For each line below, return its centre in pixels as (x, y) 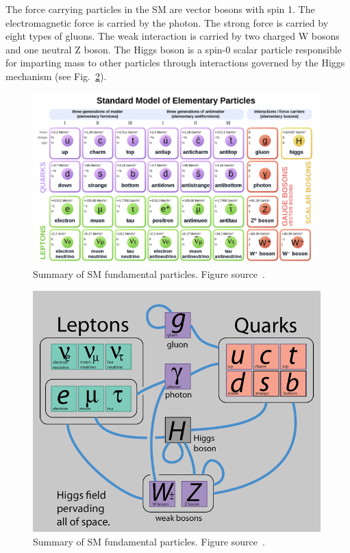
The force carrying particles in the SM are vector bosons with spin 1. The (160, 9)
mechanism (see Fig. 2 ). (56, 76)
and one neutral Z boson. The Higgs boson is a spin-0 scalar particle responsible (174, 49)
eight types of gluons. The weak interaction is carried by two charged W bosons (173, 36)
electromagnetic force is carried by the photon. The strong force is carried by (167, 22)
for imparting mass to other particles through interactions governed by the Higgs (175, 63)
